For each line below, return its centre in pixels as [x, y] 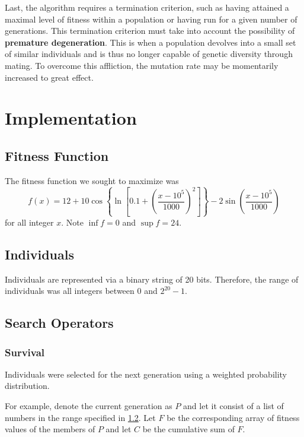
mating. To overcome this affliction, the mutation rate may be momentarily [142, 65]
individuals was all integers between [70, 291]
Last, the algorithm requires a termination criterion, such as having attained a [147, 7]
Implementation [71, 118]
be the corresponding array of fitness [233, 417]
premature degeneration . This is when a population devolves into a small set [151, 42]
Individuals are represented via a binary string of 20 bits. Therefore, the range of [152, 279]
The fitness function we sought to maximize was [92, 180]
